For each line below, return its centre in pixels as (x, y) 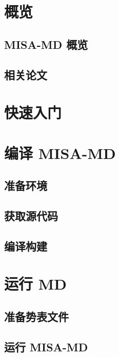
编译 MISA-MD (60, 153)
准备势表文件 (36, 316)
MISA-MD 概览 (46, 44)
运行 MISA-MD (46, 346)
